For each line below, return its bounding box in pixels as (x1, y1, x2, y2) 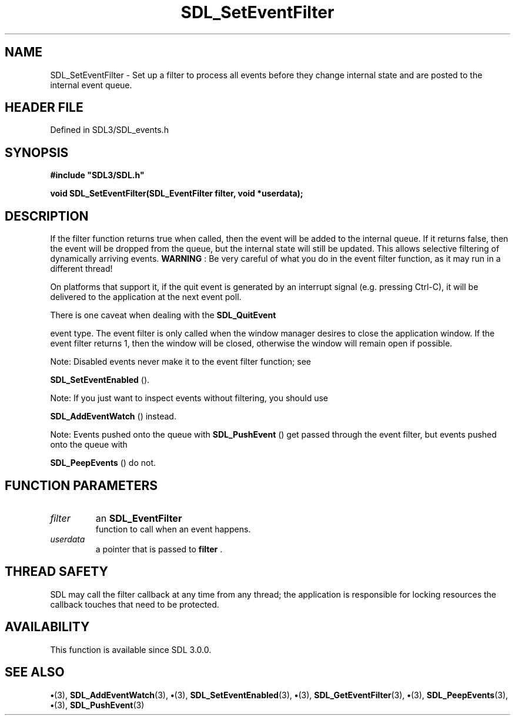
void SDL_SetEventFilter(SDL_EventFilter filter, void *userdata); (50, 188, 303, 199)
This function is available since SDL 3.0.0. (50, 644, 212, 655)
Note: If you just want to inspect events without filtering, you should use (50, 393, 329, 404)
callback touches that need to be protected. (50, 599, 219, 609)
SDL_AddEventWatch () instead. (50, 411, 176, 422)
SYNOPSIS (5, 145, 69, 160)
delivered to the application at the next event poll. (50, 292, 242, 302)
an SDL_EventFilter (95, 512, 182, 524)
